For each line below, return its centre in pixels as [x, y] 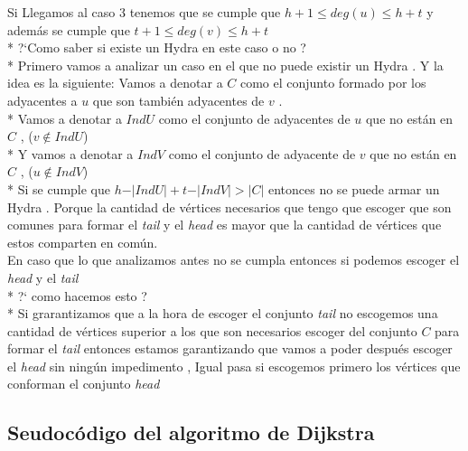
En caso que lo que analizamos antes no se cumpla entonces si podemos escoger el [234, 260]
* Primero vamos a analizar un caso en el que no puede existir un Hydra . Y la [225, 65]
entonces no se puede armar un [354, 188]
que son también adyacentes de [178, 100]
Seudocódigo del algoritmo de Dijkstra [191, 432]
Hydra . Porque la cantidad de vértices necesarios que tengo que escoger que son [229, 207]
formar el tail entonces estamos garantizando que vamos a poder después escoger [230, 348]
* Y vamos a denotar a [70, 153]
